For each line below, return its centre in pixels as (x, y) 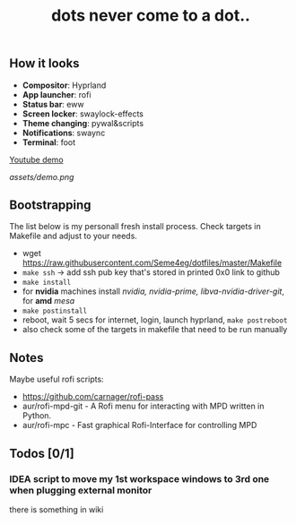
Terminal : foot (49, 142)
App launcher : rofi (57, 94)
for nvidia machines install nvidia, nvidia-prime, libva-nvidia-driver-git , (153, 291)
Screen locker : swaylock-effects (83, 114)
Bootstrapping (50, 205)
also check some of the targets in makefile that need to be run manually (155, 330)
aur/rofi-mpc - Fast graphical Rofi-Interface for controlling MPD (139, 425)
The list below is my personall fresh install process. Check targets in (135, 227)
